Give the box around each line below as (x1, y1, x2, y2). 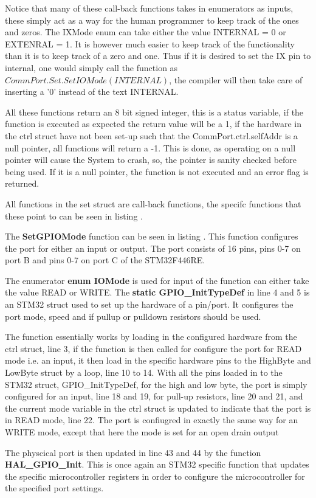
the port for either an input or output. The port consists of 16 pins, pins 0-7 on (5, 241, 301, 254)
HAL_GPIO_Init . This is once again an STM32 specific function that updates (5, 458, 309, 471)
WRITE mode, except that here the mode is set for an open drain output (5, 426, 279, 438)
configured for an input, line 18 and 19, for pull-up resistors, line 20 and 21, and (5, 390, 303, 403)
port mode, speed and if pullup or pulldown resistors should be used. (5, 310, 261, 322)
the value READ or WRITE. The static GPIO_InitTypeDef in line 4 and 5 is (5, 286, 310, 299)
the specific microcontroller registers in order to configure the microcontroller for (5, 469, 305, 482)
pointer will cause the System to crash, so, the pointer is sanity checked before (5, 153, 297, 166)
